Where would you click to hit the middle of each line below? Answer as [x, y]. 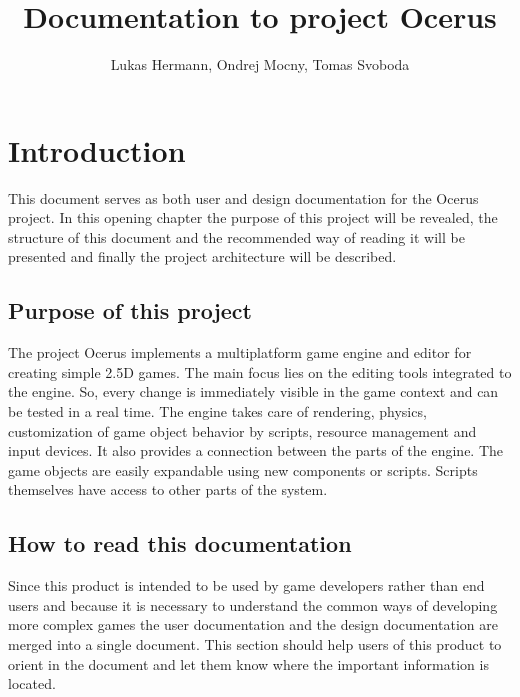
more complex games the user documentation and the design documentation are [253, 624]
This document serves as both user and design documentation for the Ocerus [243, 197]
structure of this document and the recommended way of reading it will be [236, 236]
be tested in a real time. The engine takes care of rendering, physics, [217, 411]
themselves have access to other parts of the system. [168, 489]
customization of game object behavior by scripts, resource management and [242, 430]
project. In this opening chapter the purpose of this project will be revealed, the [253, 217]
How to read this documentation [180, 543]
